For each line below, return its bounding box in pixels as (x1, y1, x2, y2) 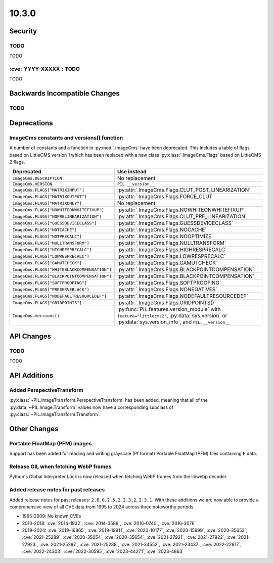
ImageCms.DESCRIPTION (12, 175, 63, 181)
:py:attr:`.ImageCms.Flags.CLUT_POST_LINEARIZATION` (117, 186, 251, 194)
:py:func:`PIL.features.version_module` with (117, 306, 221, 313)
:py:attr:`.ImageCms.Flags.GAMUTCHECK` (117, 259, 218, 266)
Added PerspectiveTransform (9, 387, 83, 394)
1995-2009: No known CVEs (22, 513, 81, 519)
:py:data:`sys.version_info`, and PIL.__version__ (117, 318, 231, 325)
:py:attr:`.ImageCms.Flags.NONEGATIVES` (117, 286, 217, 293)
